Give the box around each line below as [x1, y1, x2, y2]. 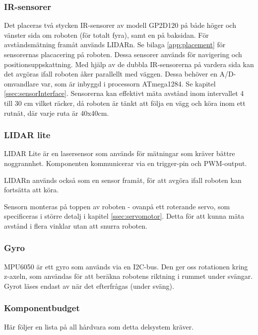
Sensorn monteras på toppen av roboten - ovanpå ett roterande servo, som [4, 201, 230, 211]
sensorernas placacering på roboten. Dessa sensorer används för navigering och [4, 49, 242, 59]
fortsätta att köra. [4, 184, 59, 195]
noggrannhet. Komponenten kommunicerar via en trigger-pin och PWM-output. [4, 158, 247, 168]
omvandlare [4, 78, 39, 88]
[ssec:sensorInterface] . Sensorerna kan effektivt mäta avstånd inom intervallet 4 [4, 88, 244, 98]
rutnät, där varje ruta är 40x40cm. [4, 107, 109, 118]
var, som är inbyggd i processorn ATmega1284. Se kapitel [41, 78, 216, 88]
